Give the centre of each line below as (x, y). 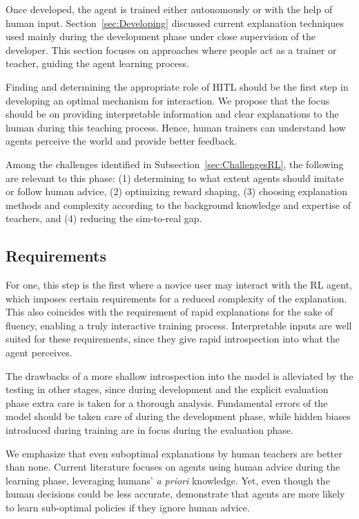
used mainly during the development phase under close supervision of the (161, 36)
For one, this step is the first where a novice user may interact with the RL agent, (179, 285)
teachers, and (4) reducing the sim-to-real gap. (104, 218)
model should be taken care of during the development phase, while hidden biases (178, 416)
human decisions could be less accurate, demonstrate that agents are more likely (175, 494)
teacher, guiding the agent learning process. (97, 63)
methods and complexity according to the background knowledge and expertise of (178, 204)
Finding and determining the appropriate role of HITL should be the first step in (177, 86)
